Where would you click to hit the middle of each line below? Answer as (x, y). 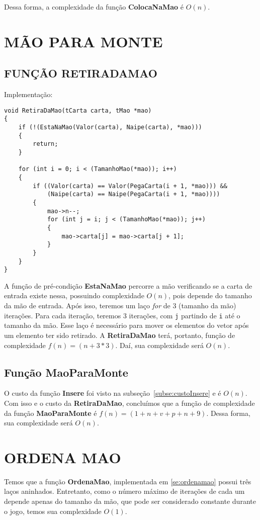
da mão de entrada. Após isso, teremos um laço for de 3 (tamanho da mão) (120, 306)
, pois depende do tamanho (210, 295)
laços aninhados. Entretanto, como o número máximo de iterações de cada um (124, 491)
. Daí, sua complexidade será (159, 345)
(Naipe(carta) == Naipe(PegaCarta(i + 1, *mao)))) (134, 194)
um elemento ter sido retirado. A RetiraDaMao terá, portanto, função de (120, 335)
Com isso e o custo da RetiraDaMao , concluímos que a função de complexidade (129, 403)
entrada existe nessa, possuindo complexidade (74, 295)
